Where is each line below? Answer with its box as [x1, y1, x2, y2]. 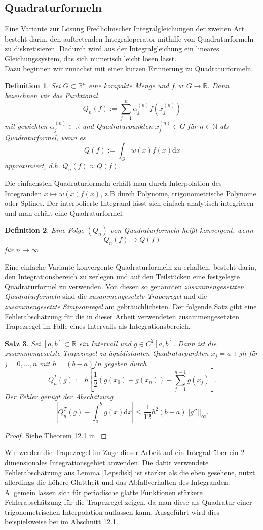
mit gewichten [5, 121, 48, 131]
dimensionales [5, 457, 48, 467]
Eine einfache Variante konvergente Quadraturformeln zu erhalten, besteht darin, [5, 261, 256, 272]
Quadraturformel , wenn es [5, 132, 86, 142]
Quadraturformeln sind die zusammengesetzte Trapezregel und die [5, 291, 207, 301]
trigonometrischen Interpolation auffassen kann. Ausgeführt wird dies [5, 506, 220, 517]
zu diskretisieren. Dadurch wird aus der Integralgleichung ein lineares [5, 43, 219, 54]
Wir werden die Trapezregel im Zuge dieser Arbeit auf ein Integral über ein [5, 447, 239, 458]
